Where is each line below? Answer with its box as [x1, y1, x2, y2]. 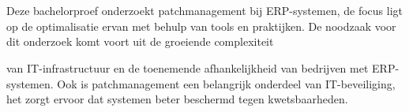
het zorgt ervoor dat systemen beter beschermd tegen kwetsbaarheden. [6, 91, 348, 107]
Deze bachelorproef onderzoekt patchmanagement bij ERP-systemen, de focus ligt [6, 2, 403, 19]
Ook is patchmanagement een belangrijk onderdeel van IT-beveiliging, [57, 75, 396, 91]
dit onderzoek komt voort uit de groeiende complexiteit [6, 33, 274, 50]
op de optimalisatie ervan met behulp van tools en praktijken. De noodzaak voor [6, 17, 396, 34]
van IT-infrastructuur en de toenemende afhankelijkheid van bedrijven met [6, 59, 369, 76]
